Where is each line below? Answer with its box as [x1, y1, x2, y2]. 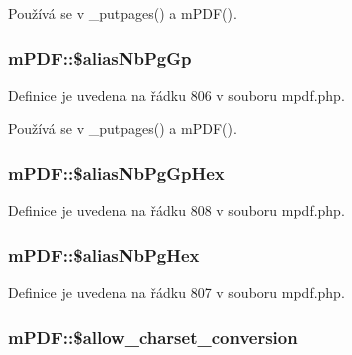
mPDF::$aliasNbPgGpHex [8, 160, 225, 185]
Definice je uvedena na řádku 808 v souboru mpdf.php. [8, 200, 345, 221]
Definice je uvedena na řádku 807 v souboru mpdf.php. [8, 282, 345, 303]
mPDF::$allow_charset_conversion [8, 324, 298, 349]
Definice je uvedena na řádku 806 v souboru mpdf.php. [8, 84, 345, 105]
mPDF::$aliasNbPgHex [8, 242, 200, 267]
